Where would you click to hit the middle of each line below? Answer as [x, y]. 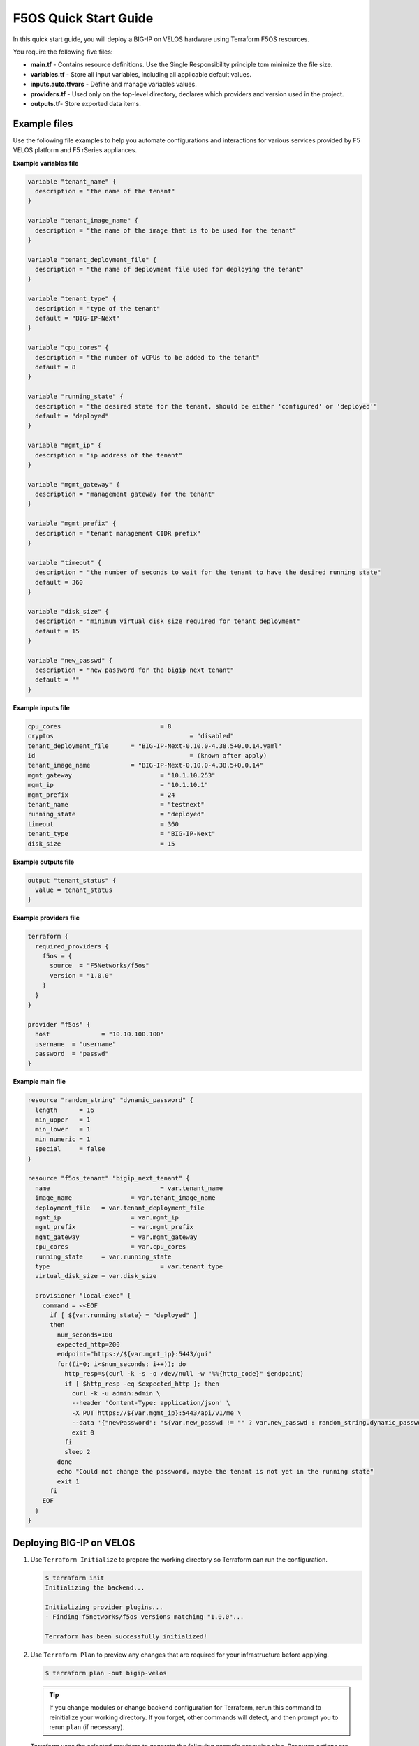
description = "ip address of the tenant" [109, 455]
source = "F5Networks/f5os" [100, 966]
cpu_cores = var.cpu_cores [111, 1247]
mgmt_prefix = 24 [101, 795]
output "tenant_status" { [72, 880]
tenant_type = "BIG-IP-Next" [122, 834]
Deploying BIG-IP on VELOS [74, 1542]
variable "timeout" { [65, 563]
